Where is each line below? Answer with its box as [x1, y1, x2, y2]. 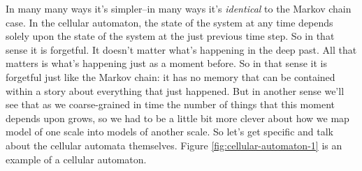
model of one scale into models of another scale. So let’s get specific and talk [6, 124, 333, 139]
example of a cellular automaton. [6, 151, 147, 166]
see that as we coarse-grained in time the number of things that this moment [6, 97, 335, 112]
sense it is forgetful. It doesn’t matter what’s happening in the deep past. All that [6, 42, 357, 57]
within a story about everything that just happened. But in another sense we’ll [6, 83, 345, 98]
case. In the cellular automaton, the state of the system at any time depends [6, 15, 333, 29]
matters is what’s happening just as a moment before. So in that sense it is [6, 56, 327, 70]
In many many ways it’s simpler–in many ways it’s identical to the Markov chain [6, 1, 352, 15]
